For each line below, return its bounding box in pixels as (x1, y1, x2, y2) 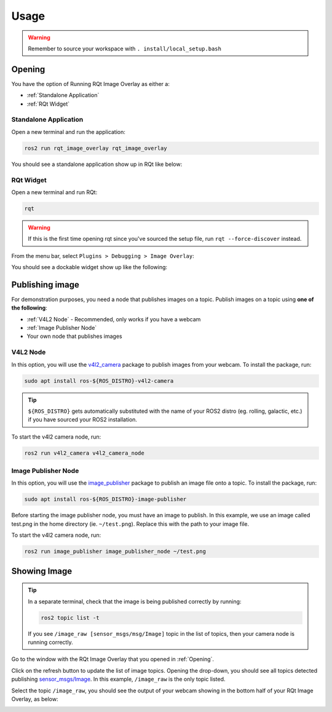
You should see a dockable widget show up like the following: (11, 264, 168, 271)
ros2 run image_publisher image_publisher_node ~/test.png (24, 548, 206, 555)
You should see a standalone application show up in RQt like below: (11, 160, 183, 168)
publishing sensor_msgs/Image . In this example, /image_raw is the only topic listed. (11, 676, 226, 683)
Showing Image (11, 566, 73, 576)
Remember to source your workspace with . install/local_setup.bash (28, 45, 221, 52)
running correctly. (28, 638, 73, 646)
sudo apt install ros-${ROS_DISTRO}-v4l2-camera (24, 377, 174, 384)
